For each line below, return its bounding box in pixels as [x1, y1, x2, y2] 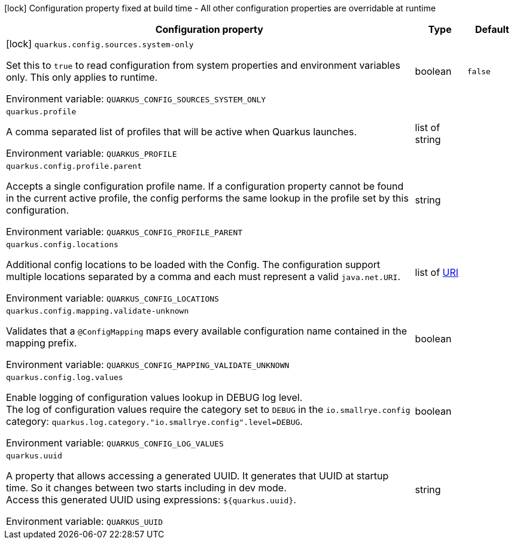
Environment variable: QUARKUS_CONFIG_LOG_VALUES [6, 437, 224, 449]
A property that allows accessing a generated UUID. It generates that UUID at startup [6, 470, 389, 482]
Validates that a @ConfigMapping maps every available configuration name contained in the [6, 325, 407, 337]
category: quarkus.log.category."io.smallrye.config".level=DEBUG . [6, 415, 303, 427]
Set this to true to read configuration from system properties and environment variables [6, 59, 400, 71]
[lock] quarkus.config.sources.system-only [6, 38, 194, 50]
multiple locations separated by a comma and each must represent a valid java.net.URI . [6, 271, 401, 282]
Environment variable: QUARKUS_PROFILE [6, 147, 177, 159]
